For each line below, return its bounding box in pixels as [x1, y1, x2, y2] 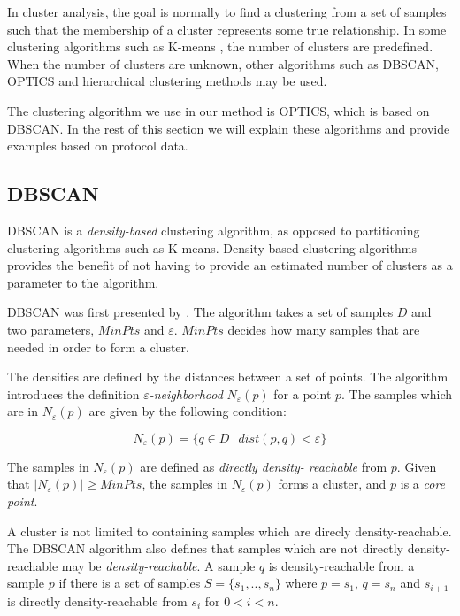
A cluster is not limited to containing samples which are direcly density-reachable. [7, 521, 452, 540]
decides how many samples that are [227, 320, 420, 338]
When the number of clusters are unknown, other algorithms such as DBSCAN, [7, 54, 439, 73]
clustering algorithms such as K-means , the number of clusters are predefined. [7, 37, 433, 56]
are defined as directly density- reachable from [140, 457, 387, 475]
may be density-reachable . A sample [61, 556, 256, 574]
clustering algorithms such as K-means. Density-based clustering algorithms [7, 238, 418, 257]
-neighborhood [149, 384, 223, 403]
